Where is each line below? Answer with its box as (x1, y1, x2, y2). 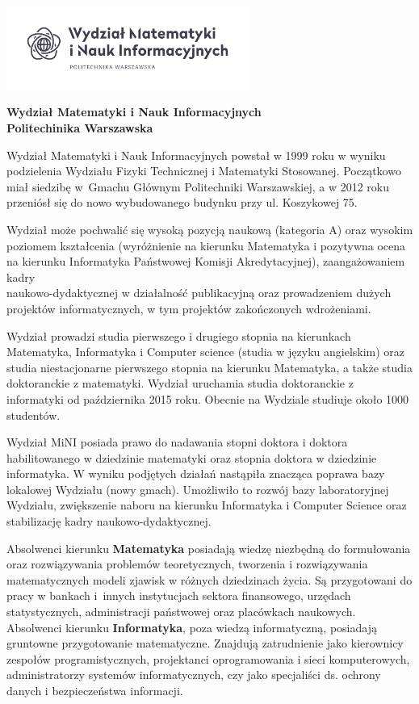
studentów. (6, 406, 61, 423)
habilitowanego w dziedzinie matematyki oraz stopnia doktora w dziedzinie (6, 449, 377, 466)
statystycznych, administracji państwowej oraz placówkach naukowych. (6, 603, 356, 620)
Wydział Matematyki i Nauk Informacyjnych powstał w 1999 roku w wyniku (6, 146, 386, 163)
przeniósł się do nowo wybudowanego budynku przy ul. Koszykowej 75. (6, 194, 358, 211)
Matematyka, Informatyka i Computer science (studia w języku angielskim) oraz (6, 343, 405, 360)
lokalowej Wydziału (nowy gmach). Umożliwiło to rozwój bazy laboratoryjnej (6, 480, 389, 497)
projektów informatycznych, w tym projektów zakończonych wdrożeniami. (6, 300, 371, 316)
